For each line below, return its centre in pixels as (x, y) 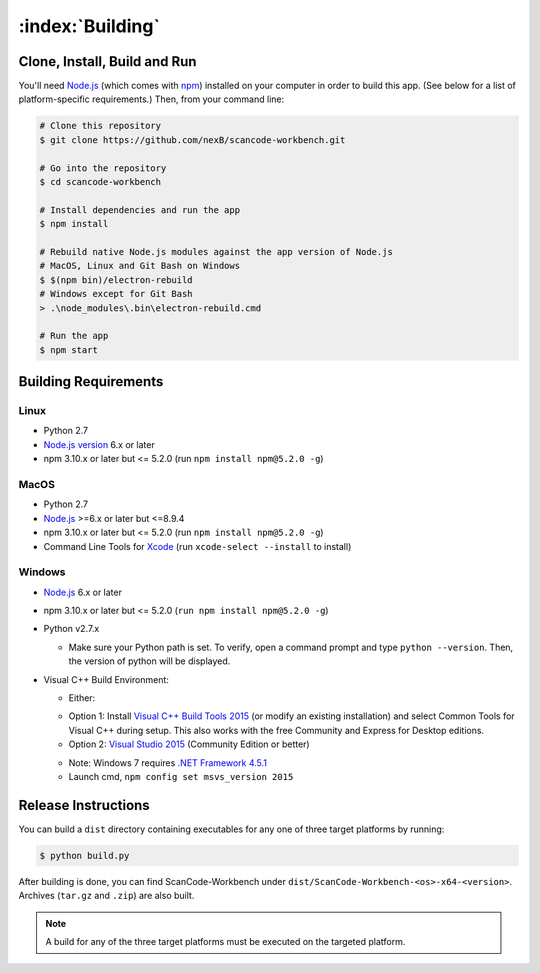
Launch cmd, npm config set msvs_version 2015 (181, 776)
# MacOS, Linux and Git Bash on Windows (139, 266)
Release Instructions (84, 805)
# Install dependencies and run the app (139, 209)
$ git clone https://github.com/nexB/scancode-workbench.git (192, 139)
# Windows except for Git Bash (116, 294)
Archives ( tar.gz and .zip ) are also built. (106, 896)
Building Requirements (91, 381)
